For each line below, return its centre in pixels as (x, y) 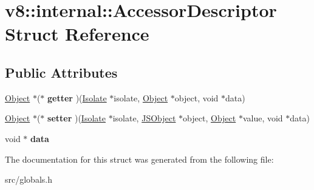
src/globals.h (29, 179)
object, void (196, 97)
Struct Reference (77, 34)
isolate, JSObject (144, 118)
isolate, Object (141, 97)
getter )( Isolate (77, 97)
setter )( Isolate (77, 118)
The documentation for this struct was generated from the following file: (139, 159)
